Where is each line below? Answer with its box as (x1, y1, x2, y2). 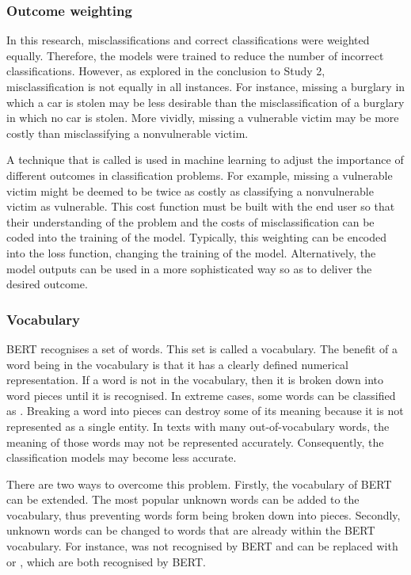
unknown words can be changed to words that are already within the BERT (6, 522, 375, 539)
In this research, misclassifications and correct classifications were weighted (6, 32, 370, 48)
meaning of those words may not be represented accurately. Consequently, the (6, 433, 384, 450)
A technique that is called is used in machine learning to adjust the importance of (6, 151, 404, 168)
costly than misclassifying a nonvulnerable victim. (6, 124, 249, 141)
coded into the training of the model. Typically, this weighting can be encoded (6, 229, 387, 246)
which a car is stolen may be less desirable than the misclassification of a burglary (6, 93, 405, 110)
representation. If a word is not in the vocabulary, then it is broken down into (6, 371, 384, 388)
